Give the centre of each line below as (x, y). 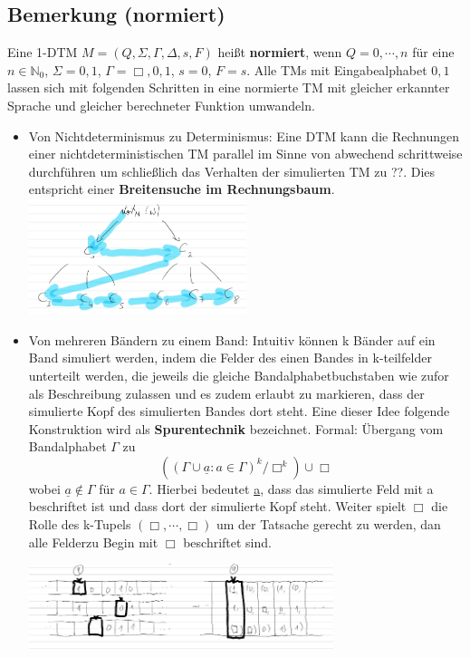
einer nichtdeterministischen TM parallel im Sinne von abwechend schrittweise (245, 154)
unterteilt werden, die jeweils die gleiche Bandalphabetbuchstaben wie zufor (239, 375)
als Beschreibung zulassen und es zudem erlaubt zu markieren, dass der (226, 393)
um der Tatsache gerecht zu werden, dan (328, 524)
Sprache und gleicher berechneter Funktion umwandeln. (161, 105)
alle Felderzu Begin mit (93, 542)
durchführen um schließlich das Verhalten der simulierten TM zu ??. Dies (232, 171)
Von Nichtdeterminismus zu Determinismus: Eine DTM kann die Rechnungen (244, 135)
